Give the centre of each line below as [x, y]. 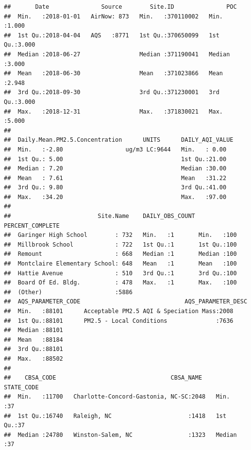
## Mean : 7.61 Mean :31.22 [115, 178]
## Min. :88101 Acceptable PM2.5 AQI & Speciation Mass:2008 [119, 311]
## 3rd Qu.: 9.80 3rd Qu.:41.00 [115, 188]
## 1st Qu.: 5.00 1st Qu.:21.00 [115, 159]
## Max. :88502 [33, 358]
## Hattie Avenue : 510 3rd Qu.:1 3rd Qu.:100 [120, 273]
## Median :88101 [33, 330]
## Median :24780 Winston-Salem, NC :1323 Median [120, 435]
